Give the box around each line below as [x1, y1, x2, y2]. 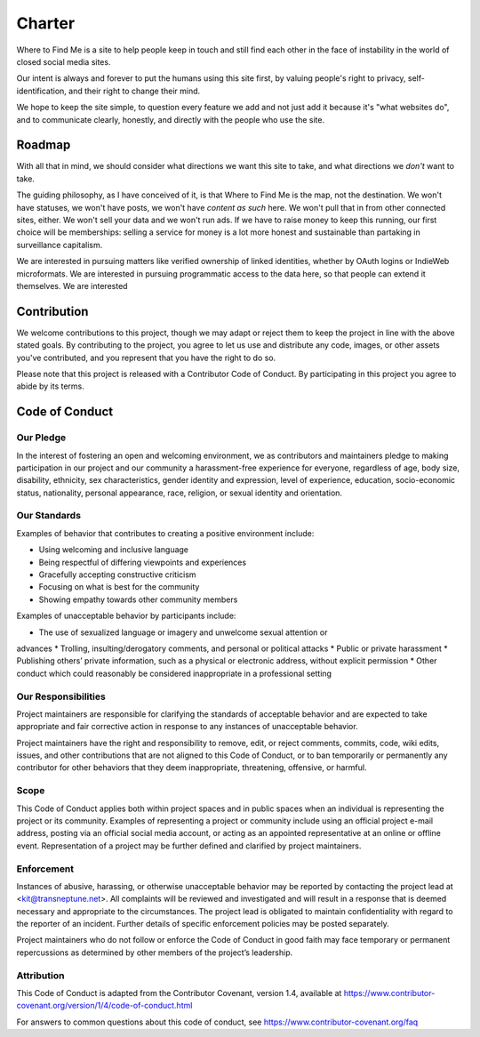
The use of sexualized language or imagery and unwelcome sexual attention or [38, 627, 328, 638]
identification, [16, 85, 67, 96]
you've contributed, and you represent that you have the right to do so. [16, 352, 276, 363]
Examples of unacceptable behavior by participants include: [16, 610, 236, 622]
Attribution [16, 969, 65, 982]
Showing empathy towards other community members [38, 594, 238, 605]
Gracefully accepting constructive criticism [38, 569, 196, 580]
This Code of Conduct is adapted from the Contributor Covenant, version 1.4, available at [16, 988, 342, 999]
